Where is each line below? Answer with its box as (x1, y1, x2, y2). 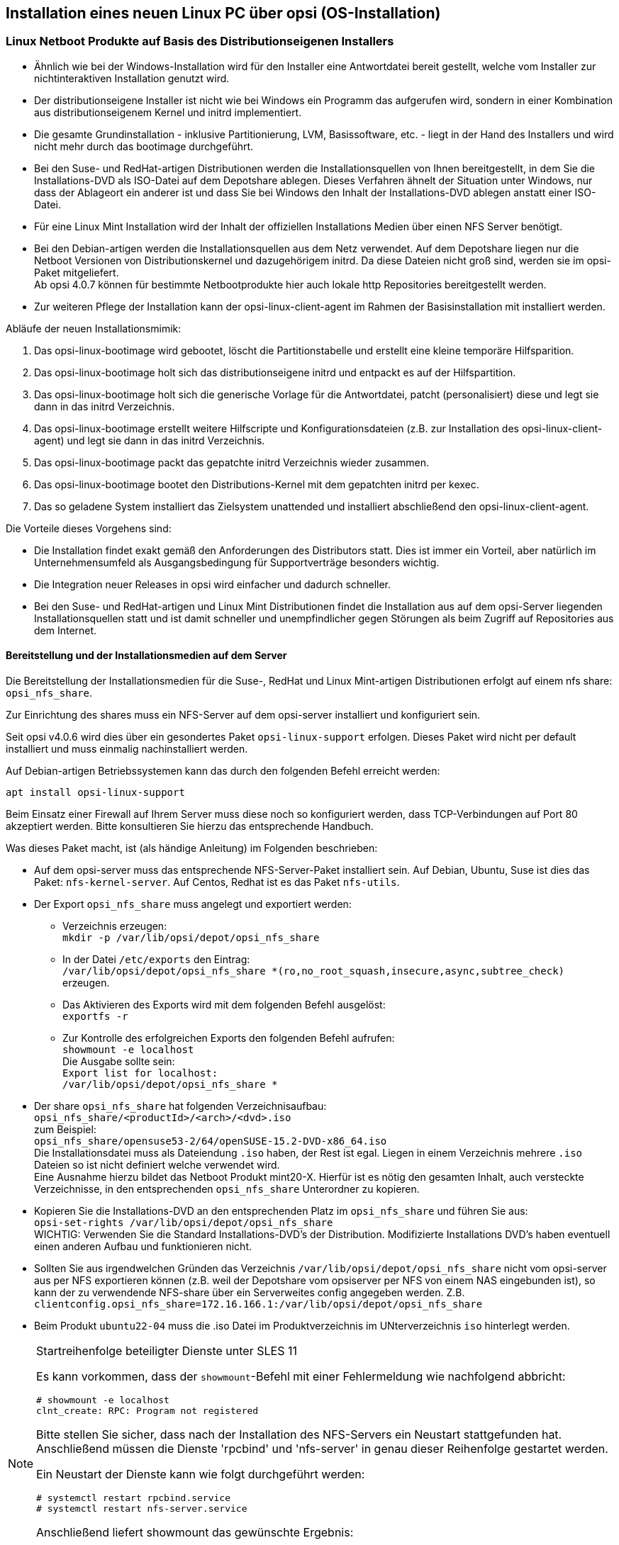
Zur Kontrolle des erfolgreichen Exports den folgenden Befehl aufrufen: (62, 1032, 395, 1045)
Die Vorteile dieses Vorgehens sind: (6, 522, 172, 534)
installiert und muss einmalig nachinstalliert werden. (6, 743, 248, 755)
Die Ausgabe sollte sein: (62, 1055, 175, 1068)
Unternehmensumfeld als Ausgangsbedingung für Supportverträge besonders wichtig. (34, 556, 440, 568)
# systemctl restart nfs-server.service (36, 1503, 247, 1515)
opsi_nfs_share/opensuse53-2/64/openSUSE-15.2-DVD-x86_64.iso (34, 1135, 387, 1147)
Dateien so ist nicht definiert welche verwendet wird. (34, 1159, 280, 1172)
